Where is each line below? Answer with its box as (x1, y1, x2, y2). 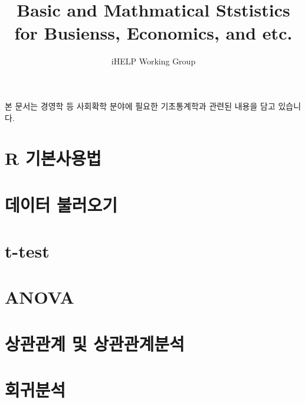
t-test (5, 239, 50, 263)
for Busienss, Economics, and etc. (14, 21, 293, 45)
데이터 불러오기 (5, 192, 118, 216)
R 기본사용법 (5, 146, 101, 170)
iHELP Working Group (111, 55, 196, 67)
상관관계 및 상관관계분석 (5, 331, 185, 355)
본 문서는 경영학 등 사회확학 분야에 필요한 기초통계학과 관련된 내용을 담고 (5, 99, 276, 112)
